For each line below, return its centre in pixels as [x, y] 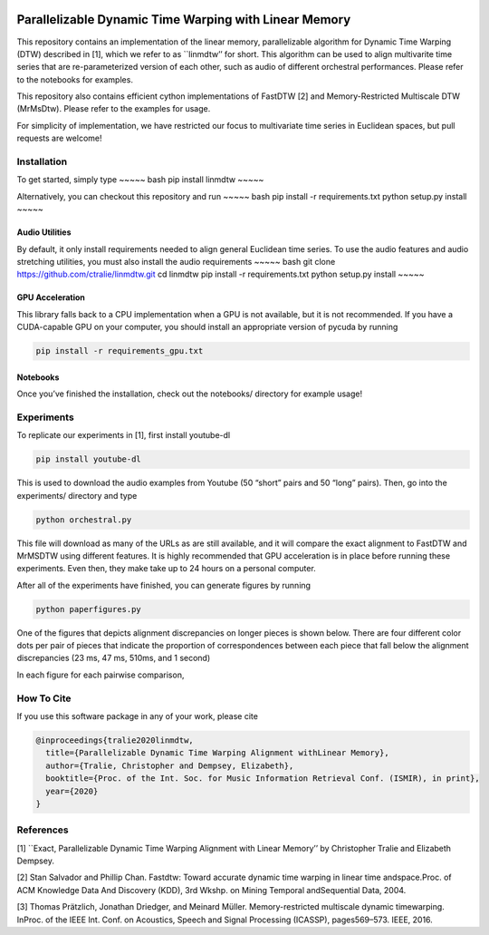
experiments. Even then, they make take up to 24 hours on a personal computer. [166, 569]
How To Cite [44, 698]
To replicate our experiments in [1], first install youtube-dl [124, 435]
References [43, 830]
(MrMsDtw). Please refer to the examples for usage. [114, 109]
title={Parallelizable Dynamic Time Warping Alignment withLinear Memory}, [217, 753]
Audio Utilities [44, 232]
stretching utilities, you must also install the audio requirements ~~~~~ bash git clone [176, 261]
